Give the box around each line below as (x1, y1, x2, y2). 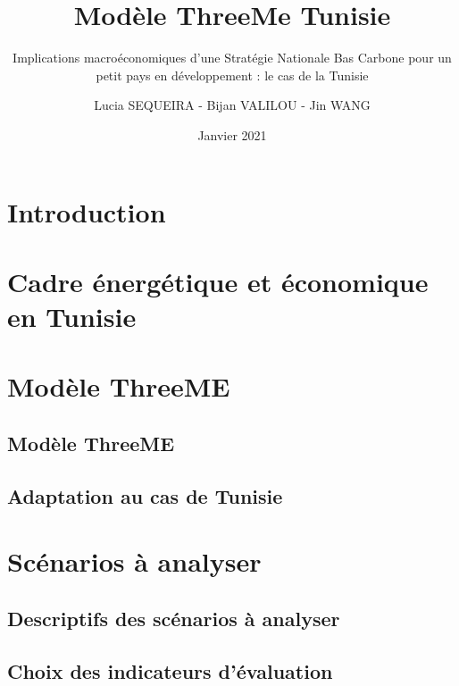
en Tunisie (7, 298, 137, 335)
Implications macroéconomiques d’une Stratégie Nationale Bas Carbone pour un (13, 48, 452, 67)
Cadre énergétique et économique (7, 263, 429, 299)
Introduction (7, 193, 166, 230)
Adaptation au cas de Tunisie (7, 481, 283, 509)
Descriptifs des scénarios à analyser (7, 604, 340, 632)
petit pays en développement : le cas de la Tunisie (96, 65, 369, 84)
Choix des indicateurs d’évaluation (7, 657, 333, 684)
